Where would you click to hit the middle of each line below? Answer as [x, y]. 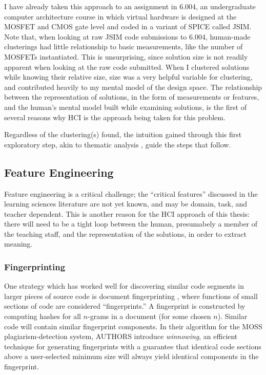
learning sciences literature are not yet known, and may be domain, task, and [126, 204]
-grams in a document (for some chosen [149, 316]
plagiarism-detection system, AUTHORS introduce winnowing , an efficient [121, 336]
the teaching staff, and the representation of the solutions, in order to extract [126, 233]
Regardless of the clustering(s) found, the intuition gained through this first [123, 134]
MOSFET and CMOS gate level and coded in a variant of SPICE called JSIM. [128, 26]
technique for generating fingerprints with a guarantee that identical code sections [133, 346]
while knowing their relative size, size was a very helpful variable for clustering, [128, 77]
